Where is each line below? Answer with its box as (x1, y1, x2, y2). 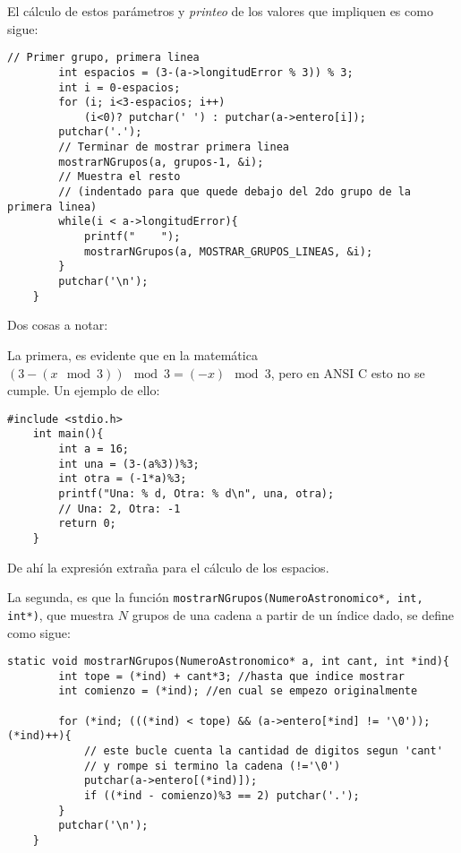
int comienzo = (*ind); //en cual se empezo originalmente (58, 685, 418, 698)
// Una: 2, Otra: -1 (58, 502, 181, 515)
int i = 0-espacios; (58, 81, 181, 94)
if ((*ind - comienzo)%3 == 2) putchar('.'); (83, 789, 360, 803)
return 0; (58, 517, 116, 530)
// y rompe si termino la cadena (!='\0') (83, 759, 341, 772)
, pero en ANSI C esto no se (270, 363, 425, 382)
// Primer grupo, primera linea (7, 51, 200, 65)
